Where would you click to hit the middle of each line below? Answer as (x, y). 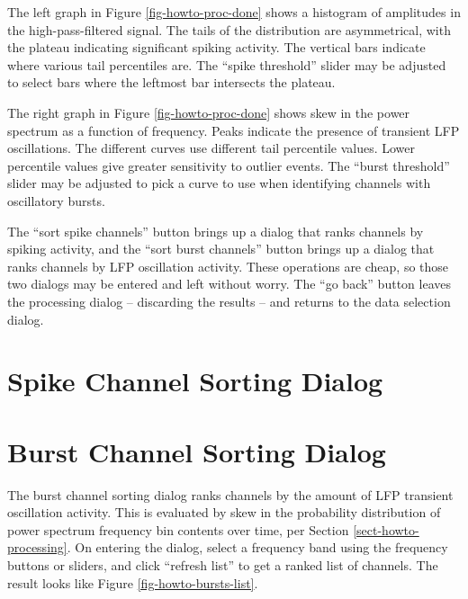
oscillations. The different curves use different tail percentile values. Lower (211, 148)
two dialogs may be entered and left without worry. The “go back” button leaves (229, 284)
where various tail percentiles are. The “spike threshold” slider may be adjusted (227, 64)
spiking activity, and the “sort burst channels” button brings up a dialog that (221, 249)
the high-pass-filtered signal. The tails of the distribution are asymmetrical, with (229, 29)
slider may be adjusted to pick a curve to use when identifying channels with (219, 183)
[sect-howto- (386, 529)
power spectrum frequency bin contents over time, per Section (178, 529)
